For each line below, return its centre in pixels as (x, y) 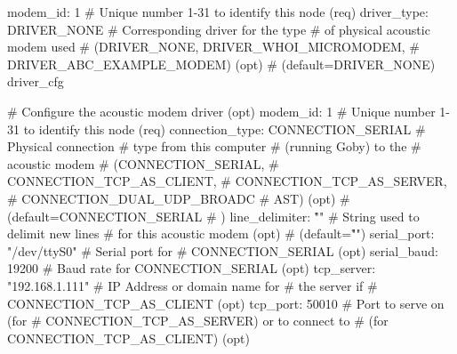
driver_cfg (36, 81)
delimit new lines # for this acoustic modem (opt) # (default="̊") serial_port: (221, 233)
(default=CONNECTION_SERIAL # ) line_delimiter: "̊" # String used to (213, 216)
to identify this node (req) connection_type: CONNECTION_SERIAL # (224, 129)
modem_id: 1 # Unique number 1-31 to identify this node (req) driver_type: (218, 12)
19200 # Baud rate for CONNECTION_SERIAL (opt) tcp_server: (192, 268)
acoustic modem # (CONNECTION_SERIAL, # (143, 163)
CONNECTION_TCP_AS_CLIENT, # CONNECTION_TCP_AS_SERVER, (227, 181)
